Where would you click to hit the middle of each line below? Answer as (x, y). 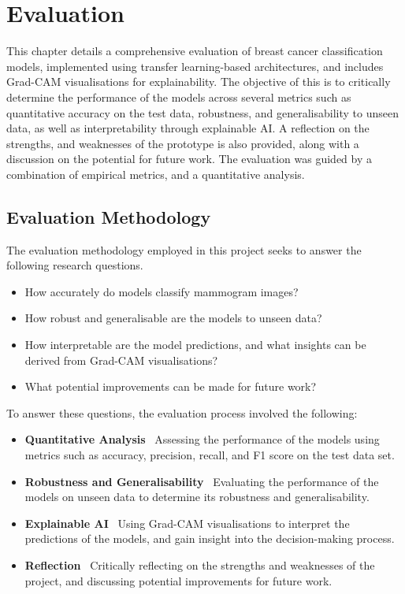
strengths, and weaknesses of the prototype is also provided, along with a (183, 143)
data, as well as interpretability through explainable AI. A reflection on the (188, 128)
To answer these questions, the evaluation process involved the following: (182, 412)
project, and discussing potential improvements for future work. (178, 580)
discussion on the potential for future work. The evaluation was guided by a (189, 159)
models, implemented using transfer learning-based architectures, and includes (195, 66)
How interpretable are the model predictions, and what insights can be (195, 345)
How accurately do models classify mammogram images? (162, 291)
